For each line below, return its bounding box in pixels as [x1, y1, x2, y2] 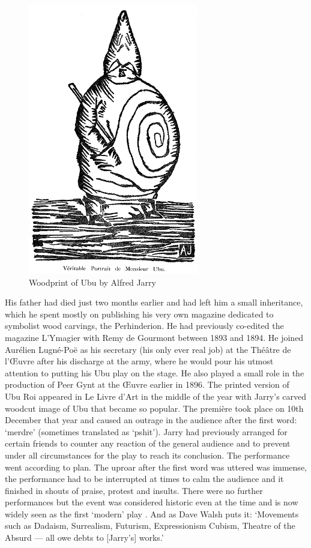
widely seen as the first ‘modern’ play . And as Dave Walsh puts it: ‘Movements [5, 507, 299, 520]
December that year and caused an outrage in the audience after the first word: [5, 414, 297, 426]
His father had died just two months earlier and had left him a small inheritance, [5, 296, 303, 309]
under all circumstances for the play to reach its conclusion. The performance [5, 448, 290, 461]
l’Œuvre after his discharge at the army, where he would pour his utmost [5, 355, 274, 367]
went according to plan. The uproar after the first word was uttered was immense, [5, 460, 307, 473]
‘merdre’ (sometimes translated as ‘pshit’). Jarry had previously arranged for [5, 425, 288, 438]
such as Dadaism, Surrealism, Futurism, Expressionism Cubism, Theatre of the [5, 519, 295, 532]
